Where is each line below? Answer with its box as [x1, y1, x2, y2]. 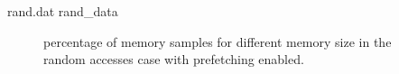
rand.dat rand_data [7, 2, 118, 20]
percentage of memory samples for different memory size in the [43, 32, 392, 51]
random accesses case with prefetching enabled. [43, 50, 304, 69]
